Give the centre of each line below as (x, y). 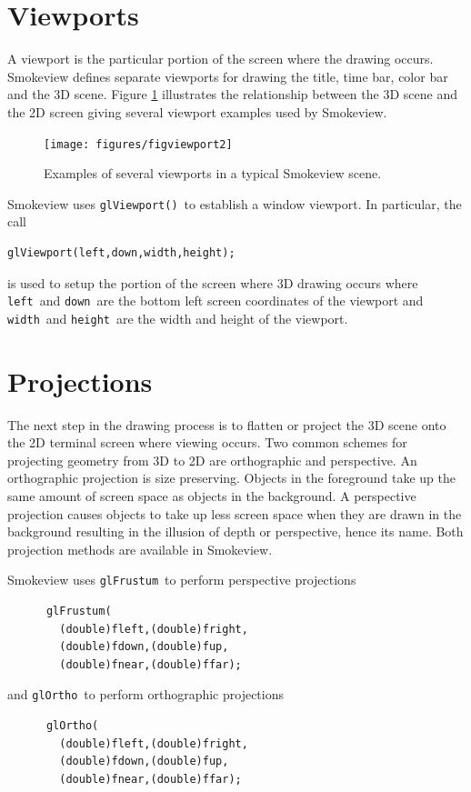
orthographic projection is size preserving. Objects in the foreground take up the (231, 478)
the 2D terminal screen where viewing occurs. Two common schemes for (207, 442)
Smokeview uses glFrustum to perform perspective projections (182, 580)
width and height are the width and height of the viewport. (178, 318)
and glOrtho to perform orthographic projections (146, 694)
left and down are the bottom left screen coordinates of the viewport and (215, 301)
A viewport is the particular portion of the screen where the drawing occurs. (220, 59)
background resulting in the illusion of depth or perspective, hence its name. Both (235, 531)
